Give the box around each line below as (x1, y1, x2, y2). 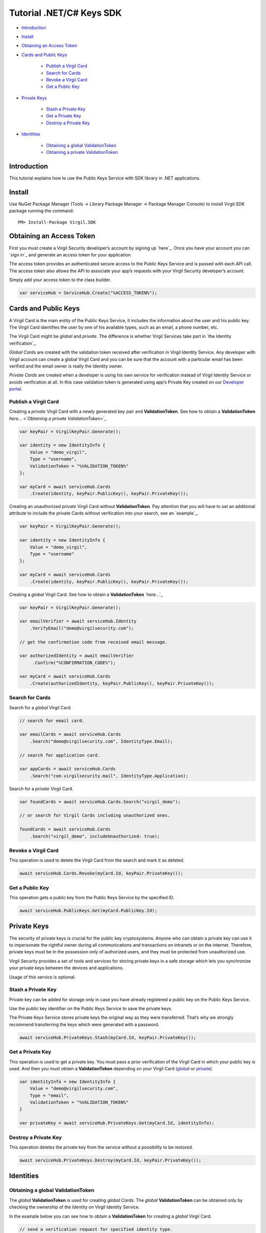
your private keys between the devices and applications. (9, 965, 124, 971)
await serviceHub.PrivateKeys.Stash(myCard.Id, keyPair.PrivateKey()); (19, 1035, 197, 1040)
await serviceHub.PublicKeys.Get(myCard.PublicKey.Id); (19, 908, 158, 913)
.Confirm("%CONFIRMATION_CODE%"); (32, 660, 116, 665)
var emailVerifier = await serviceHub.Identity (19, 618, 136, 624)
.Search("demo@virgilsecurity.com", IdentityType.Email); (30, 738, 173, 744)
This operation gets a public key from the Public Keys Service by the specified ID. (9, 895, 174, 901)
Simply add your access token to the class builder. (9, 277, 111, 283)
